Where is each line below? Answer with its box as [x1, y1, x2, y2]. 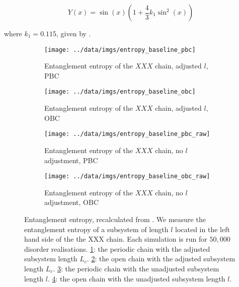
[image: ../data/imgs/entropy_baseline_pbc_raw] [44, 130, 210, 138]
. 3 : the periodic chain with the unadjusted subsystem [53, 263, 219, 273]
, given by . [56, 28, 91, 38]
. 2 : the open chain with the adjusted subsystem [87, 253, 235, 264]
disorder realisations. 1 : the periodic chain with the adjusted [24, 243, 210, 254]
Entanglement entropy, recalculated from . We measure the [24, 213, 206, 224]
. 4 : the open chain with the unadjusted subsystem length [47, 273, 225, 283]
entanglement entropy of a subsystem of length [24, 224, 169, 234]
